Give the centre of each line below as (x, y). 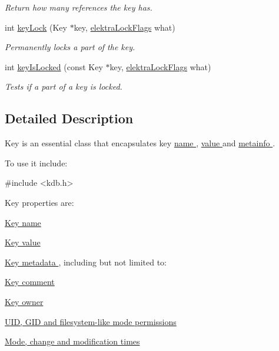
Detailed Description (69, 118)
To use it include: (36, 163)
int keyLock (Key (36, 27)
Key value (23, 242)
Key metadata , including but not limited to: (86, 262)
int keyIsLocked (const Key (54, 66)
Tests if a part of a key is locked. (64, 86)
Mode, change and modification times (72, 341)
